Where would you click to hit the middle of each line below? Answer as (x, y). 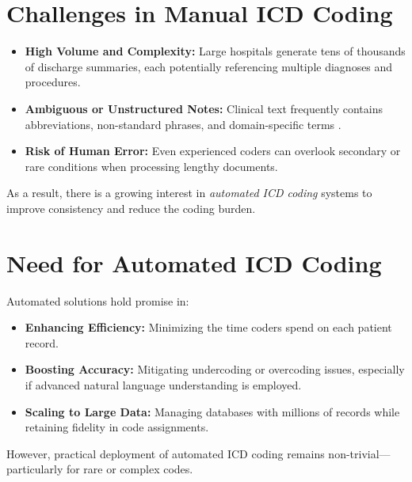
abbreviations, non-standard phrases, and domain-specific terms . (183, 124)
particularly (35, 469)
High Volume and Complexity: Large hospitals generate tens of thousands (215, 51)
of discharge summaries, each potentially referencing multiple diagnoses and (209, 66)
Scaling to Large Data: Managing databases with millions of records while (212, 411)
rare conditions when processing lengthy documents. (151, 166)
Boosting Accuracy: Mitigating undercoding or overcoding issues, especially (215, 369)
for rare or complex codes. (130, 469)
